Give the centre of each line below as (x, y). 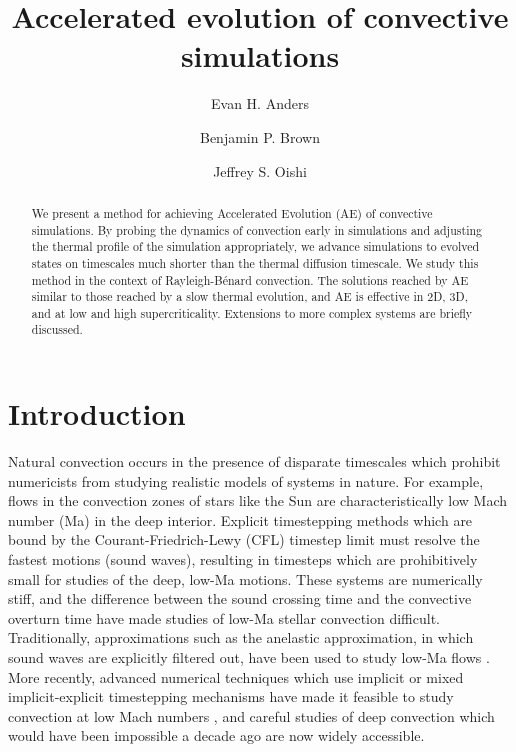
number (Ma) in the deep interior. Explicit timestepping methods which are (240, 519)
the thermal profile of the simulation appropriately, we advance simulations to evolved (255, 246)
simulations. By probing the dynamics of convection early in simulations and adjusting (256, 229)
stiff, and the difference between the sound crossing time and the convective (240, 598)
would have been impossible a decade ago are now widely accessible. (216, 735)
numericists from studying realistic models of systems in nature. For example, (246, 480)
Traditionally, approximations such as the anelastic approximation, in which (241, 637)
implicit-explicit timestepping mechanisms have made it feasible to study (231, 696)
